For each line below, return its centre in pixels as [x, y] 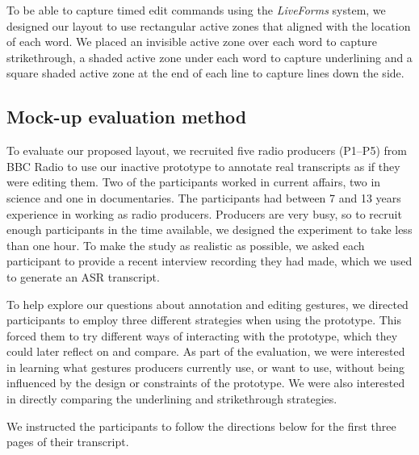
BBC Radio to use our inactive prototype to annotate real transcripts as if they [203, 166]
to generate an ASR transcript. [83, 276]
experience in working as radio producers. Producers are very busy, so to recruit [204, 213]
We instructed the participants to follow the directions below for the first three [201, 426]
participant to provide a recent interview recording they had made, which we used [209, 261]
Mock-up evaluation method [127, 117]
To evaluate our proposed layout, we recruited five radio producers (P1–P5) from [207, 150]
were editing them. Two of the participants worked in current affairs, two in [194, 182]
